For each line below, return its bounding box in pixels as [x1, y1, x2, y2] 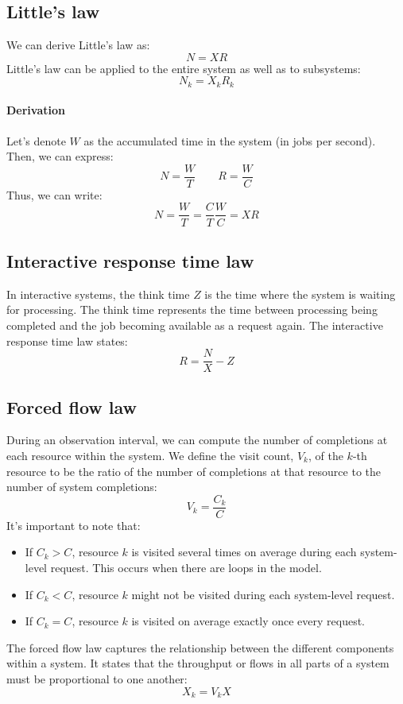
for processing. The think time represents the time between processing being [6, 301, 378, 318]
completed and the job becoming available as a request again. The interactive [6, 316, 383, 333]
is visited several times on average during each [131, 543, 357, 560]
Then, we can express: [6, 148, 114, 164]
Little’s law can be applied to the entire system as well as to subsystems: [6, 60, 361, 76]
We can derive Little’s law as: [6, 37, 150, 53]
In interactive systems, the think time [6, 285, 190, 302]
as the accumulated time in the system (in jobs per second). [83, 132, 376, 149]
